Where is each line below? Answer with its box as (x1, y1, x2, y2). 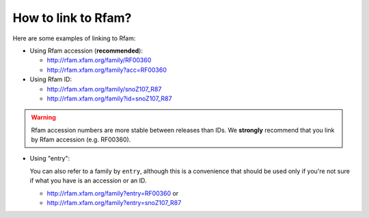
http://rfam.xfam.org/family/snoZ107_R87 (46, 85, 162, 93)
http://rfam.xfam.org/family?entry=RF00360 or (46, 189, 179, 197)
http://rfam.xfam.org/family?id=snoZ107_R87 (46, 94, 172, 103)
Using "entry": (29, 154, 70, 163)
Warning (31, 113, 56, 122)
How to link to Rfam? (12, 10, 132, 25)
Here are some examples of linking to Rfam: (12, 34, 136, 42)
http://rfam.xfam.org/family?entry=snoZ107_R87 (46, 199, 182, 207)
